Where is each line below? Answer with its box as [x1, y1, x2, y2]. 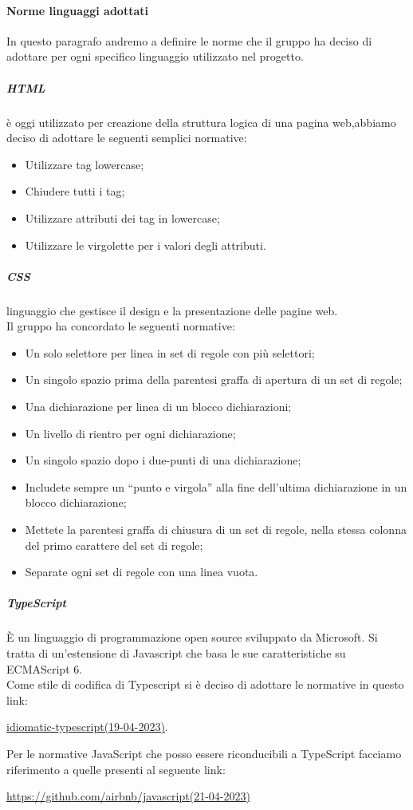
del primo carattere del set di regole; [25, 536, 203, 553]
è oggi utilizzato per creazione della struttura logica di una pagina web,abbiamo [6, 113, 396, 130]
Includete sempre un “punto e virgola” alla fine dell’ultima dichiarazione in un [25, 478, 407, 495]
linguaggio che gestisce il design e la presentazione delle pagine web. [6, 302, 338, 318]
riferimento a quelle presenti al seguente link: [6, 761, 226, 777]
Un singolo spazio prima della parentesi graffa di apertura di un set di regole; [25, 371, 403, 388]
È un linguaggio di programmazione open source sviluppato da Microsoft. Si [6, 629, 378, 646]
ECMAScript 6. [6, 660, 83, 677]
